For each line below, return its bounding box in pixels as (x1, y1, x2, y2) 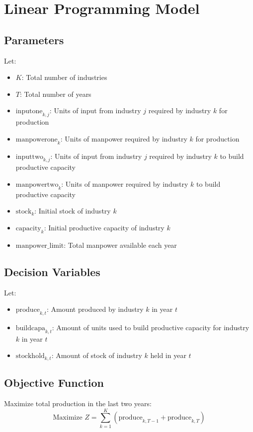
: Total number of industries (21, 72, 107, 82)
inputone (15, 108, 43, 115)
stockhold (15, 353, 45, 360)
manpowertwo (15, 181, 59, 188)
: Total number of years (19, 88, 91, 99)
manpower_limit (15, 242, 64, 249)
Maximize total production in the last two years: (4, 398, 152, 408)
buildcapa (15, 324, 45, 332)
